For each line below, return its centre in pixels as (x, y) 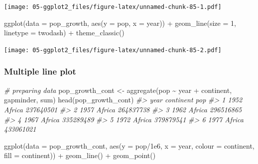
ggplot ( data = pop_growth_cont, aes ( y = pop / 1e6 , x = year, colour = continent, (129, 145)
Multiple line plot (40, 71)
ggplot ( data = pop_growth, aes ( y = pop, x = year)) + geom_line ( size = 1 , (120, 23)
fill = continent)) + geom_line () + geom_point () (80, 155)
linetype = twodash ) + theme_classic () (64, 33)
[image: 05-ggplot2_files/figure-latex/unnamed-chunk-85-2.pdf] (113, 50)
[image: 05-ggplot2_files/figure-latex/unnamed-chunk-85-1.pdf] (113, 7)
